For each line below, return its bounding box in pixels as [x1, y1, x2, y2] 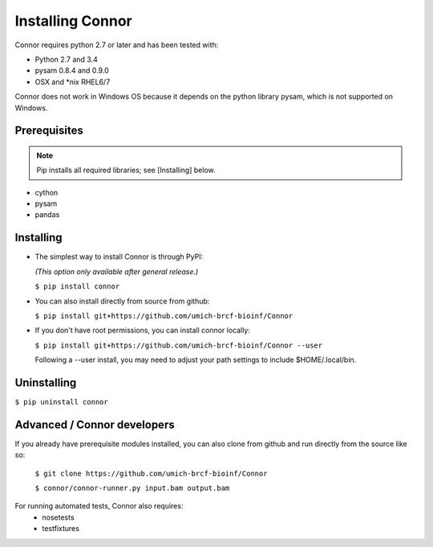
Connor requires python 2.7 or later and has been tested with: [14, 40, 219, 50]
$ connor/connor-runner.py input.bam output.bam [34, 484, 230, 493]
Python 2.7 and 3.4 [34, 54, 98, 64]
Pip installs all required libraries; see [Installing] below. [36, 165, 216, 175]
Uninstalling [14, 376, 77, 389]
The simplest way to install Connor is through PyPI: [34, 252, 204, 262]
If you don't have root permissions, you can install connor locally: [34, 325, 250, 336]
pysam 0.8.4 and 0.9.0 [34, 66, 110, 75]
